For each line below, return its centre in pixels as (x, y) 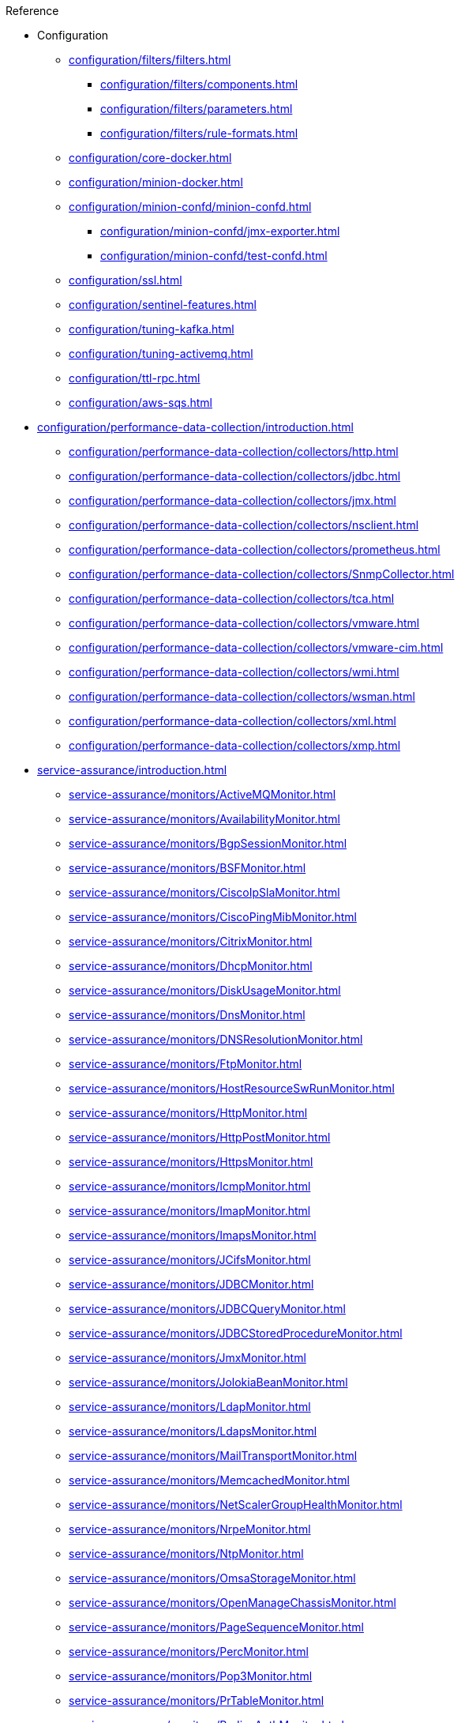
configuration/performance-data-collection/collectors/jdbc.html (235, 476)
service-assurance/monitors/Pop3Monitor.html (191, 1676)
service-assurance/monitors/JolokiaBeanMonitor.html (208, 1382)
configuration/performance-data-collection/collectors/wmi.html (234, 672)
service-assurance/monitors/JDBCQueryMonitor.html (207, 1309)
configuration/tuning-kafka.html (152, 329)
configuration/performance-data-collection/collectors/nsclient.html (244, 525)
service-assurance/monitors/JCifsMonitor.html (190, 1260)
